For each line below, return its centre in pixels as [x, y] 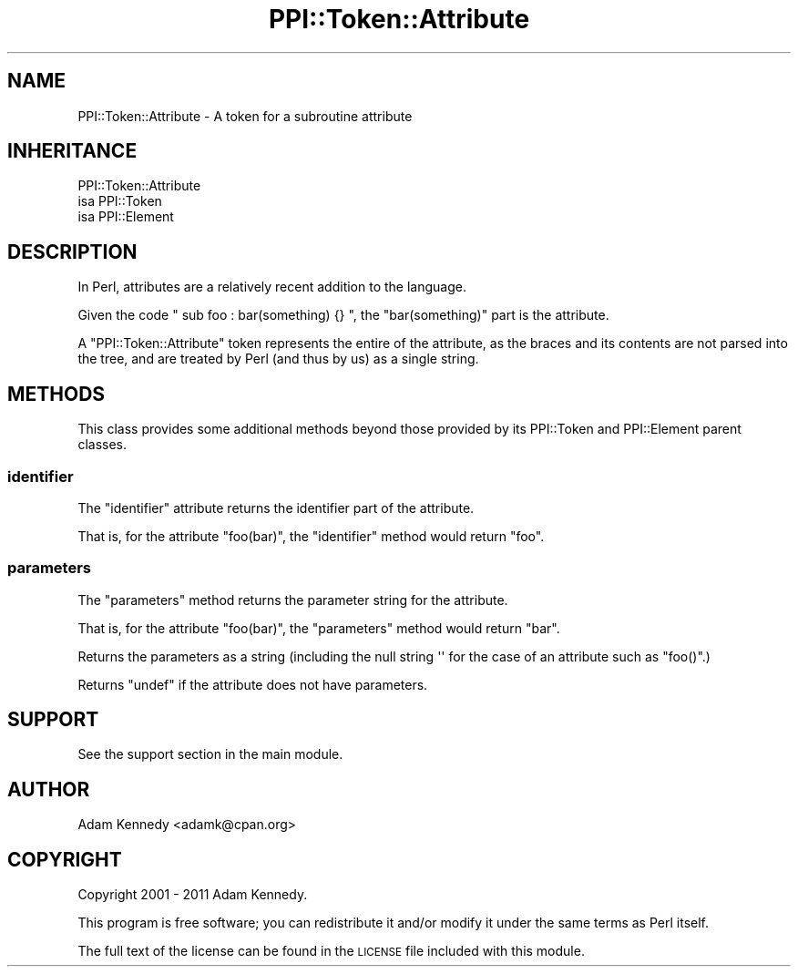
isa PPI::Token [120, 201]
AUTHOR [49, 789]
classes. [102, 445]
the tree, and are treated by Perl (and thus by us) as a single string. [278, 359]
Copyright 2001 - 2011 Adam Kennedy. [193, 895]
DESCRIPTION [72, 251]
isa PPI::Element [126, 217]
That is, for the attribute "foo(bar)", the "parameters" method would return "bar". [319, 628]
